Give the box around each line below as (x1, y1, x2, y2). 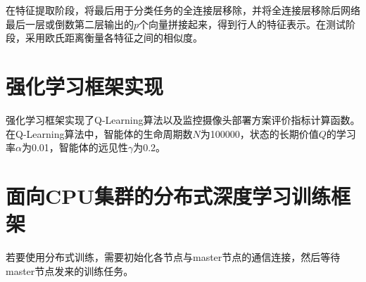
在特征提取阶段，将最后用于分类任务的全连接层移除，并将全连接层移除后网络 (6, 3, 360, 17)
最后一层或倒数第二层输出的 (6, 16, 134, 31)
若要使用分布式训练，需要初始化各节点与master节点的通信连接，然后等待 (6, 250, 341, 264)
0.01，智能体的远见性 (31, 140, 128, 155)
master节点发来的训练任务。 (6, 263, 134, 278)
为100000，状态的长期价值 (200, 126, 319, 141)
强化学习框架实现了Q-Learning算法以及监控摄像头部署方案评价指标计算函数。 (6, 112, 360, 127)
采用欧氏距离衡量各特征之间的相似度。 (25, 30, 203, 45)
